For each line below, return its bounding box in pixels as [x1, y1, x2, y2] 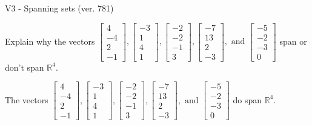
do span [233, 93, 262, 106]
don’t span [5, 60, 44, 73]
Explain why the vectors [5, 34, 95, 47]
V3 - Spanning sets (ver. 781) [5, 2, 114, 14]
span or [279, 34, 307, 47]
